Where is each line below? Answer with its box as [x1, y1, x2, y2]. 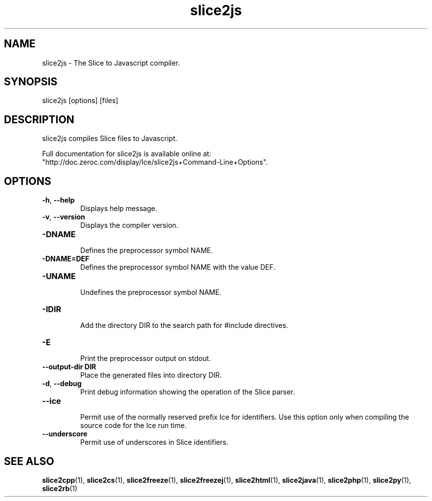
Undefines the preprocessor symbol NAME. [80, 288, 221, 297]
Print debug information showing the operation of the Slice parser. [80, 388, 295, 396]
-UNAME [42, 271, 76, 282]
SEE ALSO [4, 455, 54, 467]
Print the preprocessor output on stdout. [80, 354, 211, 363]
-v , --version [42, 213, 85, 221]
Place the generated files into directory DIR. [80, 371, 222, 380]
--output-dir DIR [42, 362, 96, 371]
